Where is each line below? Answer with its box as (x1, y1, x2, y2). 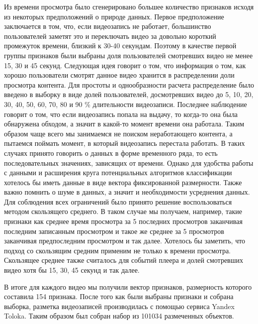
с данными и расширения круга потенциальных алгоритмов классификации (4, 167, 232, 178)
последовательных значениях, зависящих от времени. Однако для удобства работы (4, 157, 254, 168)
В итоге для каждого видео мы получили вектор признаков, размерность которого (4, 281, 252, 292)
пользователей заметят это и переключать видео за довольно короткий (4, 30, 216, 41)
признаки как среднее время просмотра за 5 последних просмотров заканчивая (4, 216, 243, 226)
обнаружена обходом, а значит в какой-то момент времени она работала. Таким (4, 118, 245, 129)
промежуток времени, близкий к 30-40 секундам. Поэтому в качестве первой (4, 40, 237, 51)
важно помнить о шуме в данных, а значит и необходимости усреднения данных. (4, 187, 250, 197)
